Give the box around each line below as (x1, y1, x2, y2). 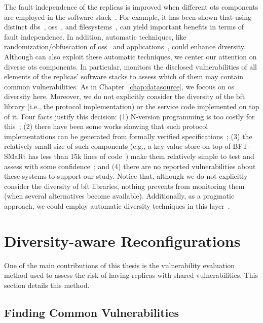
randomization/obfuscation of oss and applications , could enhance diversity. (4, 41, 246, 52)
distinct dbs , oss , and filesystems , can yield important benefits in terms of (4, 21, 244, 32)
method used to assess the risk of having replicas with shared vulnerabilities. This (4, 270, 258, 280)
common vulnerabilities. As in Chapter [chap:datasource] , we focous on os (4, 81, 234, 91)
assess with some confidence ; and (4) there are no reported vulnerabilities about (4, 160, 256, 171)
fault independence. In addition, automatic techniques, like (4, 31, 186, 42)
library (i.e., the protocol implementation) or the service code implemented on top (4, 101, 259, 111)
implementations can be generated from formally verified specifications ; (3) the (4, 131, 252, 141)
